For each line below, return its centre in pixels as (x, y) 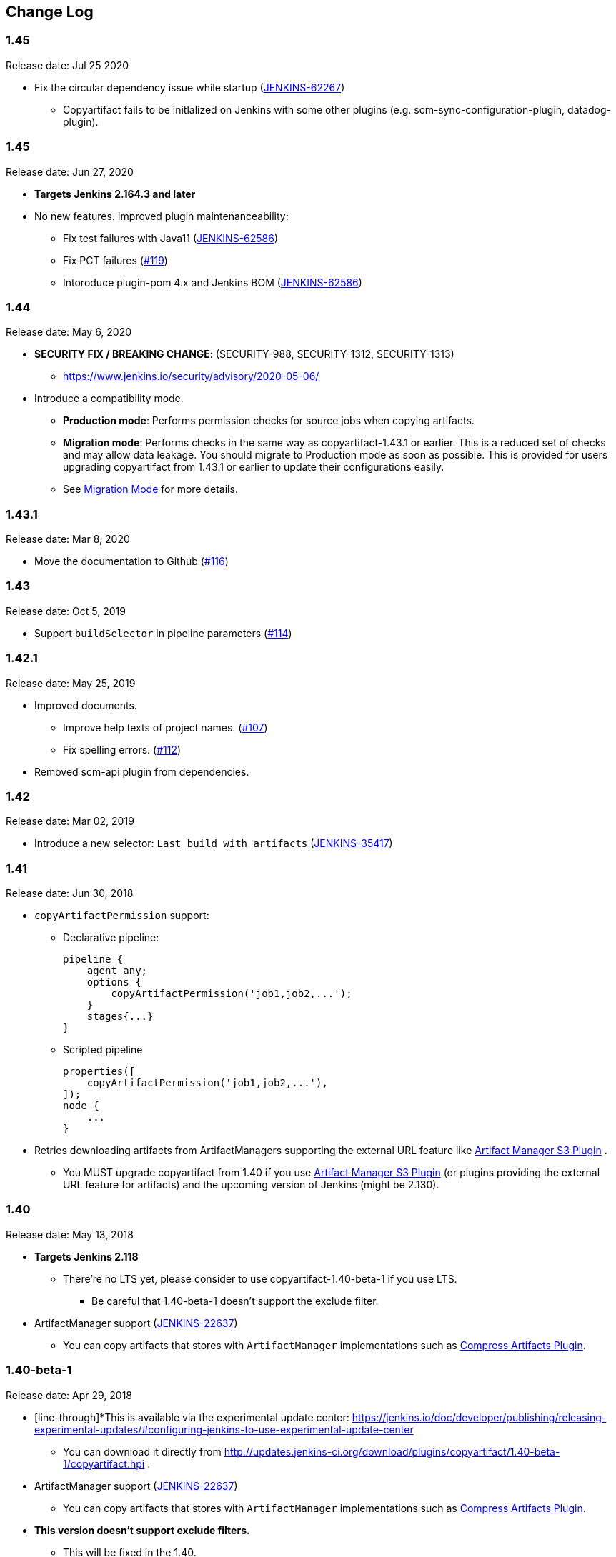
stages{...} (120, 1017)
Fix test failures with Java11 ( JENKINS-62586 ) (171, 238)
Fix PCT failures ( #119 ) (115, 260)
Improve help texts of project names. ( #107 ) (165, 727)
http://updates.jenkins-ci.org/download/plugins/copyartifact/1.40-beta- (392, 1451)
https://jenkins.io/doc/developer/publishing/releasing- (479, 1417)
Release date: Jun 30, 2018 (70, 893)
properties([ (99, 1072)
